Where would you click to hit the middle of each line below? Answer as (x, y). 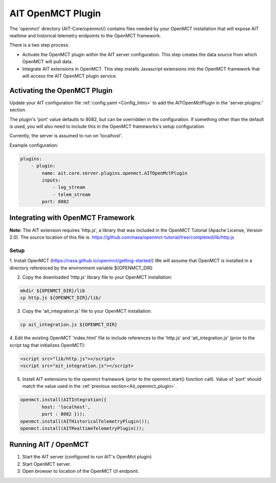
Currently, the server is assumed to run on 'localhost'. (66, 136)
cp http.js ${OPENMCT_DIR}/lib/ (61, 298)
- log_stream (69, 187)
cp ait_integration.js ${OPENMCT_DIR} (69, 325)
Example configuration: (34, 145)
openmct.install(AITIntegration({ (63, 400)
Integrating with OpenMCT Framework (72, 218)
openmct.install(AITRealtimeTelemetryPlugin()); (82, 428)
